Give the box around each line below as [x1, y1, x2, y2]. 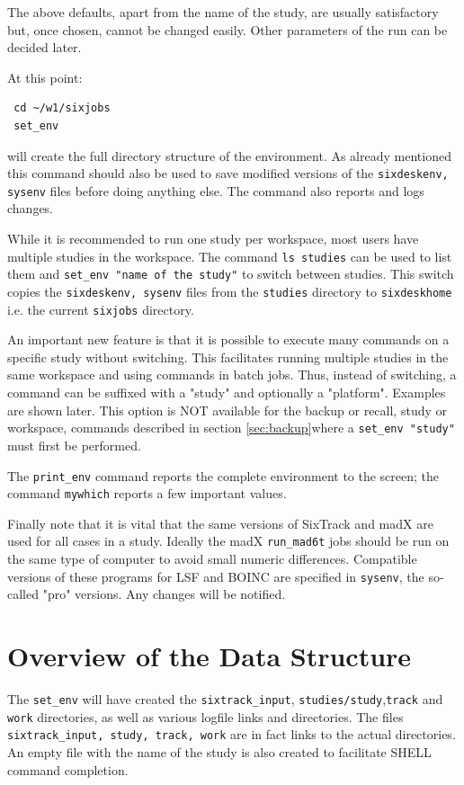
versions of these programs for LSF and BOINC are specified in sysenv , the [7, 566, 424, 585]
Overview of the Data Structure [7, 638, 412, 674]
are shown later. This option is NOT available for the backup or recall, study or [7, 400, 447, 419]
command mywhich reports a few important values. [7, 484, 287, 503]
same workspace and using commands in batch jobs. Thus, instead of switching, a [7, 365, 457, 384]
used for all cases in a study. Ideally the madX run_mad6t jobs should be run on [7, 531, 450, 550]
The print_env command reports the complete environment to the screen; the [7, 466, 440, 485]
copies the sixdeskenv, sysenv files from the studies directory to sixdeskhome [7, 281, 452, 300]
